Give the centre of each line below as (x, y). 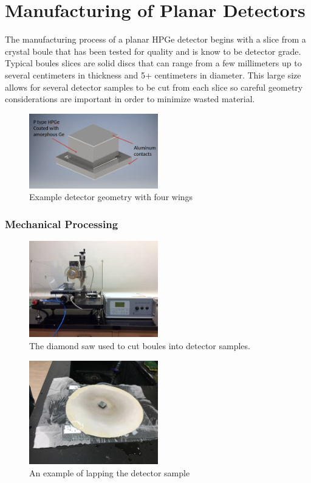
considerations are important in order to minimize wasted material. (130, 99)
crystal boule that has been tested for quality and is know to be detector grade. (153, 51)
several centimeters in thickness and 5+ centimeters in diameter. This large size (153, 75)
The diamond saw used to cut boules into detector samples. (140, 346)
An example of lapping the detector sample (110, 472)
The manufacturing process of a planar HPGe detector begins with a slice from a (155, 39)
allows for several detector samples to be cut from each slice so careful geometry (154, 87)
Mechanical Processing (62, 224)
